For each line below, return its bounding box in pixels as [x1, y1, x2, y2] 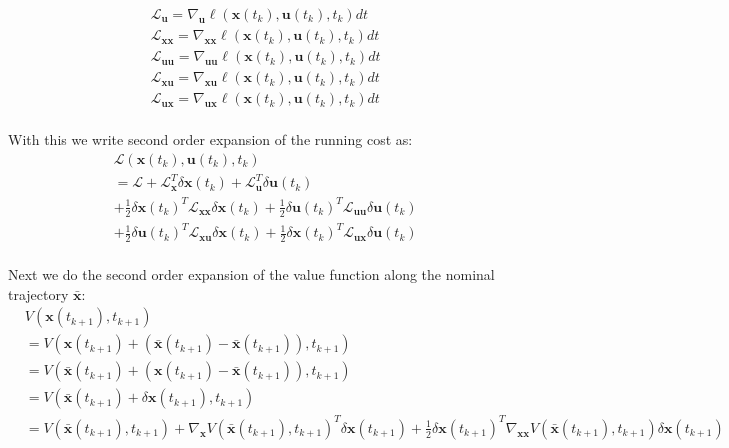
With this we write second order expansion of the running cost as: [8, 129, 413, 150]
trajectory [8, 283, 69, 304]
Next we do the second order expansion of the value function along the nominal [8, 264, 495, 285]
